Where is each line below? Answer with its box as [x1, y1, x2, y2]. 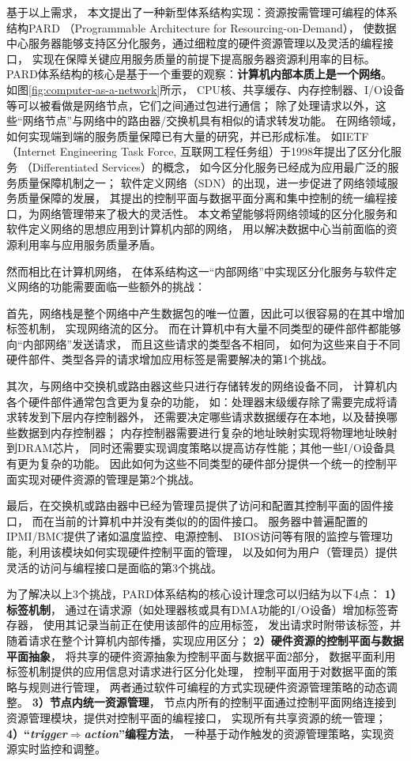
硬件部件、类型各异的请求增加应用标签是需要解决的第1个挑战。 [6, 351, 333, 367]
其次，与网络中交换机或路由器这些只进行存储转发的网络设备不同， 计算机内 [6, 378, 398, 394]
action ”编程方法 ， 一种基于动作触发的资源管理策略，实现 [84, 725, 383, 741]
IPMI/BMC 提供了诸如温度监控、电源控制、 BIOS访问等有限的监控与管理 [6, 528, 382, 544]
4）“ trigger [6, 725, 67, 741]
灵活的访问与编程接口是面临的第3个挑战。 [6, 559, 222, 575]
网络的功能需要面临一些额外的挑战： [17, 278, 205, 295]
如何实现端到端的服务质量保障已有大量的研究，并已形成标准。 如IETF [6, 127, 369, 144]
